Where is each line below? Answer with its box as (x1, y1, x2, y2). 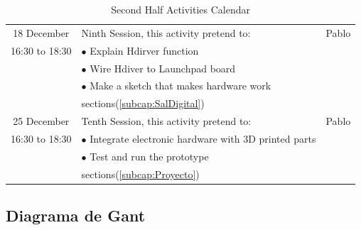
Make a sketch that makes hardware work (90, 78, 271, 93)
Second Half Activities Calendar (111, 2, 251, 16)
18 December (13, 25, 70, 40)
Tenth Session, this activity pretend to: (81, 114, 252, 128)
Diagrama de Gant (6, 204, 146, 226)
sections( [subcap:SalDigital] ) (81, 96, 205, 111)
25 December (13, 114, 70, 128)
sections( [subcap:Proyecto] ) (81, 166, 200, 181)
